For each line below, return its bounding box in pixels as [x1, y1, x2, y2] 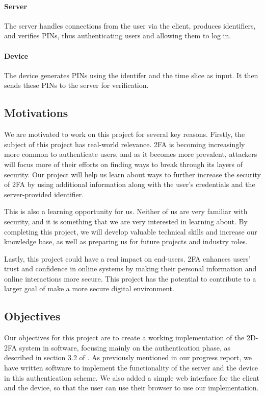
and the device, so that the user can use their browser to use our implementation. [4, 382, 259, 393]
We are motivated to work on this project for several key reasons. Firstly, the [4, 129, 245, 139]
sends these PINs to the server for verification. [4, 80, 149, 90]
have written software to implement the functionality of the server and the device [4, 362, 258, 373]
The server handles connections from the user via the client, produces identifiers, [4, 20, 256, 31]
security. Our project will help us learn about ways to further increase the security [4, 169, 261, 179]
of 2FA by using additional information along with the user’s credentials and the [4, 179, 255, 190]
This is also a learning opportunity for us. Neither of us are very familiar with [4, 206, 248, 217]
